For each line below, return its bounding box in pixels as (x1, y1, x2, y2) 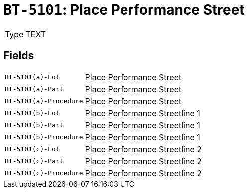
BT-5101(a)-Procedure (5, 97, 83, 105)
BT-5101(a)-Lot (5, 73, 60, 81)
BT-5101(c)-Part (5, 157, 64, 165)
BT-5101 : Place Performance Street (3, 1, 245, 18)
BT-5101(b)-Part (5, 121, 64, 129)
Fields (3, 49, 34, 62)
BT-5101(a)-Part (5, 85, 64, 93)
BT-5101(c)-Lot (5, 145, 60, 153)
